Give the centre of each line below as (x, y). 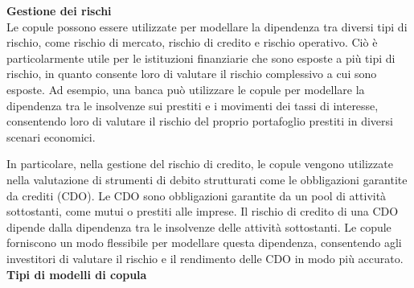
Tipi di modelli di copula (77, 274)
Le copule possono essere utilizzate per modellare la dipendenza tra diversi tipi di (207, 26)
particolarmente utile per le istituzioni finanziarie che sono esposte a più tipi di (201, 58)
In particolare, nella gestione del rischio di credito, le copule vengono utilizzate (200, 164)
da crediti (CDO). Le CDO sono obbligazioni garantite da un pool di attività (197, 195)
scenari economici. (51, 136)
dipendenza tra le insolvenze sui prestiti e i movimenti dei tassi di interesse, (193, 105)
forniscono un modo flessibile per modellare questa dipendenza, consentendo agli (204, 243)
